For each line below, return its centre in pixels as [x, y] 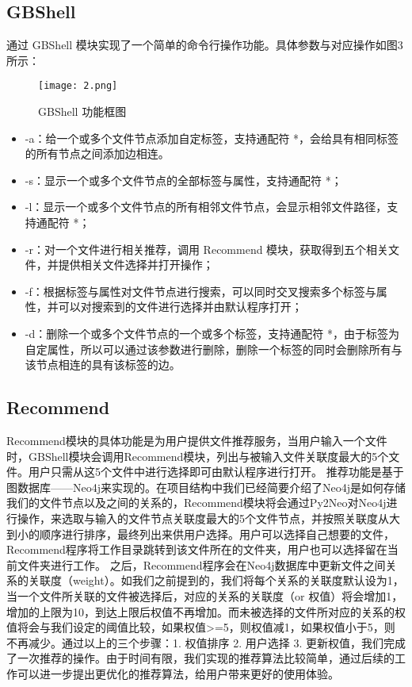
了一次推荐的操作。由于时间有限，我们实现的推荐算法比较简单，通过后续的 [200, 658]
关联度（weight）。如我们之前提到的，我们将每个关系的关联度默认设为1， [216, 580]
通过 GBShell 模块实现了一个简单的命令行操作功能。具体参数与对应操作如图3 [205, 45]
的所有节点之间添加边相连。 [97, 154]
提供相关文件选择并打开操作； [136, 265]
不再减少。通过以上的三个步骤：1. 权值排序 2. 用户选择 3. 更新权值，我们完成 [206, 642]
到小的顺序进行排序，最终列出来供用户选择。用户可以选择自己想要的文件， [200, 533]
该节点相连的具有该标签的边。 [103, 365]
